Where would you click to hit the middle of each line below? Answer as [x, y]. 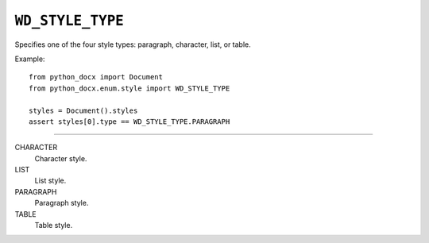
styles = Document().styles [83, 110]
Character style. [61, 158]
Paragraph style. [62, 203]
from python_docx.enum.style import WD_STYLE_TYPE [129, 88]
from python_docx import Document [96, 77]
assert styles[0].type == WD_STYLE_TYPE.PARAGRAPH [129, 121]
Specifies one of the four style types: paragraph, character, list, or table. [133, 44]
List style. [50, 181]
